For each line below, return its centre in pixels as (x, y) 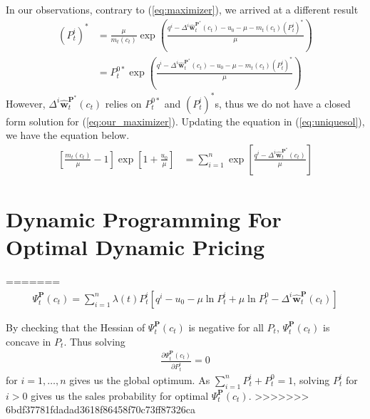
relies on (123, 103)
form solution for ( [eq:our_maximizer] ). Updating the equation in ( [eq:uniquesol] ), (185, 121)
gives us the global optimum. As (140, 379)
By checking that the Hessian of (76, 327)
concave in (29, 341)
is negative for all (226, 327)
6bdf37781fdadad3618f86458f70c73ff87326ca (101, 409)
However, (26, 103)
